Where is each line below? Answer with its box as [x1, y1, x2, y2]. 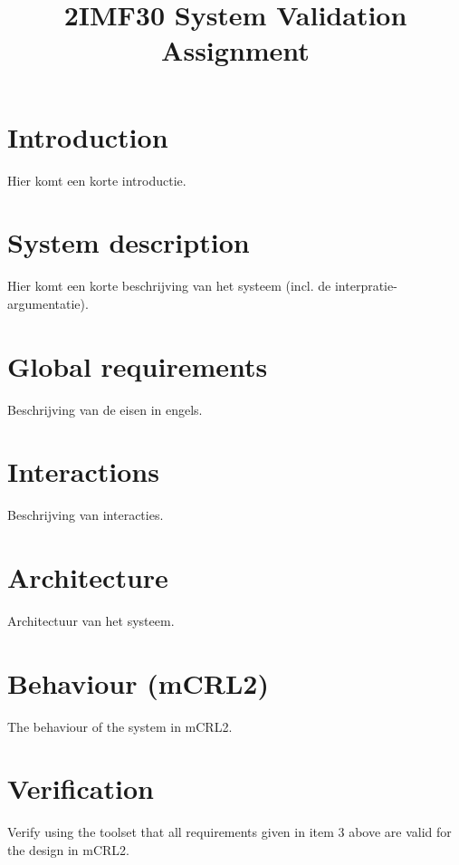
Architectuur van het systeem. [7, 610, 175, 630]
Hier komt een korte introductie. [7, 170, 186, 189]
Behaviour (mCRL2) [7, 664, 269, 701]
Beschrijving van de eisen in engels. [7, 399, 203, 418]
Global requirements [7, 347, 268, 384]
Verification [7, 770, 154, 807]
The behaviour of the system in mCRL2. [7, 716, 233, 735]
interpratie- [334, 276, 397, 295]
